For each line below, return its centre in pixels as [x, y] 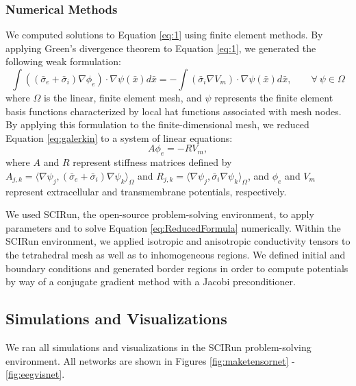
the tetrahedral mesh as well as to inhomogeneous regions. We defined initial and [176, 254]
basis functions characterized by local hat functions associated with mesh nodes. [174, 111]
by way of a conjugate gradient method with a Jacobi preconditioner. [151, 281]
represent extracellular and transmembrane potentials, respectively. [146, 191]
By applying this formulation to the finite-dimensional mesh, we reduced [157, 124]
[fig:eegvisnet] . [35, 374]
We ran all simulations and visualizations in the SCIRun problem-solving [158, 347]
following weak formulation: [63, 61]
